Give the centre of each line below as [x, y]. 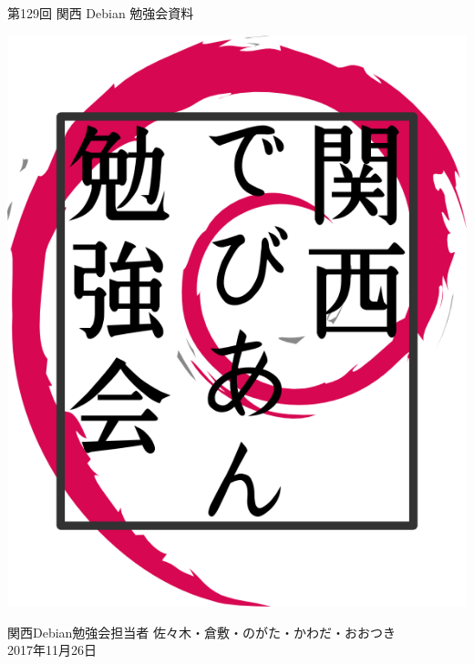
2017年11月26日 [52, 650]
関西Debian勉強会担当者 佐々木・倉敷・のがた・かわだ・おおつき [202, 632]
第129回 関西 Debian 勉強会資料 [101, 13]
